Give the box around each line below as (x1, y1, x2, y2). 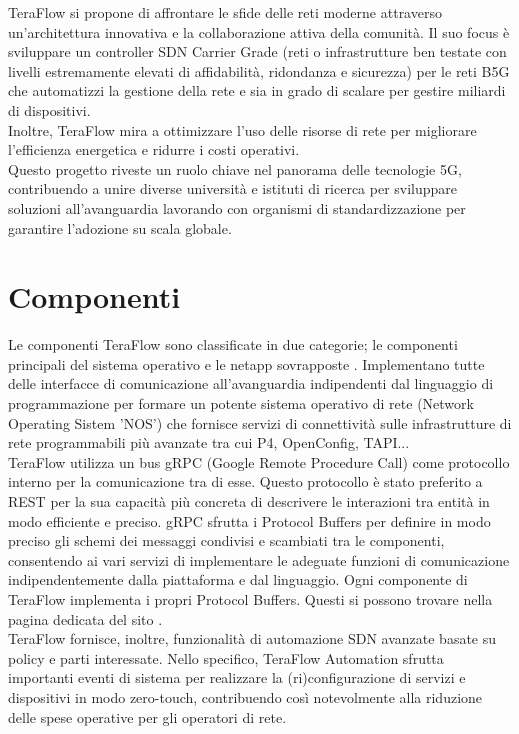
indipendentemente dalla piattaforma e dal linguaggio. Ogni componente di (8, 569, 468, 590)
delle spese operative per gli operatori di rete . (8, 706, 287, 727)
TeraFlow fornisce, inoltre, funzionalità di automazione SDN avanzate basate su (8, 628, 497, 649)
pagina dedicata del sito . (8, 608, 163, 629)
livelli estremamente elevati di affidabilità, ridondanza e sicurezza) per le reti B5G (8, 60, 510, 81)
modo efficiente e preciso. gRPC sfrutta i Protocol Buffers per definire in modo (8, 510, 491, 531)
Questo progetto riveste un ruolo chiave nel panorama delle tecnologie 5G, (8, 158, 462, 179)
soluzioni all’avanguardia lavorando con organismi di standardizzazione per (8, 197, 466, 218)
